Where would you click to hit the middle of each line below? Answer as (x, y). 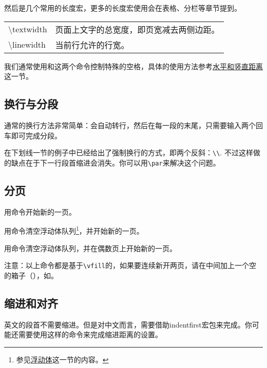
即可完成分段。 (36, 135)
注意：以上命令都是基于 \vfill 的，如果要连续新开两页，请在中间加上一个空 (130, 265)
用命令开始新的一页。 (40, 211)
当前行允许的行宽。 (92, 45)
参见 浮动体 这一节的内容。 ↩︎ (62, 359)
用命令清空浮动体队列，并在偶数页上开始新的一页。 (90, 248)
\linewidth (27, 45)
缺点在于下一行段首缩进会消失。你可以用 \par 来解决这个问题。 (116, 162)
